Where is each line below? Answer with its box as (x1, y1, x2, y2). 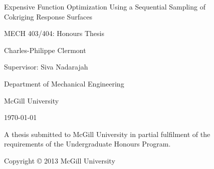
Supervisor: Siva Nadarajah (4, 61, 88, 72)
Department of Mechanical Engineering (4, 78, 124, 88)
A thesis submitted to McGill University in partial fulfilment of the (4, 128, 210, 139)
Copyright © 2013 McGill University (4, 155, 115, 165)
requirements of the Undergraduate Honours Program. (4, 138, 171, 149)
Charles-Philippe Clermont (4, 44, 86, 55)
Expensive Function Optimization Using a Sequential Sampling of (4, 1, 205, 11)
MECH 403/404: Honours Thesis (4, 28, 104, 38)
